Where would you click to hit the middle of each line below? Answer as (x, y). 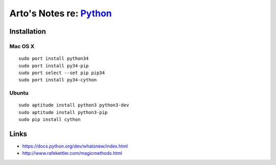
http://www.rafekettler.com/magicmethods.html (72, 153)
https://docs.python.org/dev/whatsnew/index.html (75, 146)
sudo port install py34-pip (54, 66)
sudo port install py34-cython (58, 80)
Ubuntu (19, 93)
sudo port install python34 (54, 58)
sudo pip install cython (50, 120)
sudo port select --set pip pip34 (62, 73)
